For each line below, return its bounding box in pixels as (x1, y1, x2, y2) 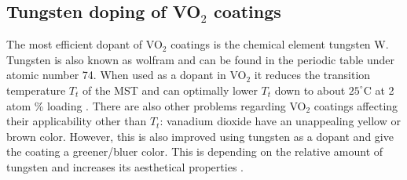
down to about (274, 81, 346, 98)
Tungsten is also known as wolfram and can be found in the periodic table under (6, 51, 394, 67)
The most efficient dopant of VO (6, 36, 163, 52)
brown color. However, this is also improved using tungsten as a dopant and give (6, 128, 394, 144)
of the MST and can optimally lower (82, 81, 258, 98)
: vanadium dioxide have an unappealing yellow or (159, 113, 401, 129)
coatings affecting (313, 97, 398, 113)
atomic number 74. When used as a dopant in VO (6, 67, 247, 83)
